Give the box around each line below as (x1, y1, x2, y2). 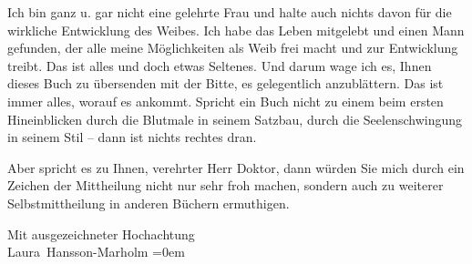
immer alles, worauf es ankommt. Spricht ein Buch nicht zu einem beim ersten (7, 91, 444, 110)
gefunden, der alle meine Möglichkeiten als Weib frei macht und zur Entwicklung (7, 38, 458, 57)
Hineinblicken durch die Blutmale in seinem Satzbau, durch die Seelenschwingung (7, 109, 462, 128)
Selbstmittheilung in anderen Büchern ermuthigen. (7, 193, 290, 212)
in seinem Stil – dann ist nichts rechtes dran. (7, 127, 257, 147)
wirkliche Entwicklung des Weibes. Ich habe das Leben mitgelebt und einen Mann (7, 20, 465, 39)
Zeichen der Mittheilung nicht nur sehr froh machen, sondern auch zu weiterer (7, 176, 444, 195)
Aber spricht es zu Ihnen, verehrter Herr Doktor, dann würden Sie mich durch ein (7, 157, 465, 177)
